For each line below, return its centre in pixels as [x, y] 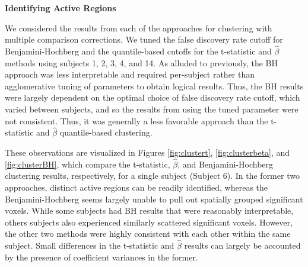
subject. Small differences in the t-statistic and [90, 245]
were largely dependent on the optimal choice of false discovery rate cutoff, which [153, 97]
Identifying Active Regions [61, 8]
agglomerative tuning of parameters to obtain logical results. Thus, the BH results [154, 86]
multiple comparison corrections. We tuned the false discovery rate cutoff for [144, 39]
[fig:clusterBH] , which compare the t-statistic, [88, 164]
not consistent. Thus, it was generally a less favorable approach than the [136, 120]
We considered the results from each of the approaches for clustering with [139, 28]
